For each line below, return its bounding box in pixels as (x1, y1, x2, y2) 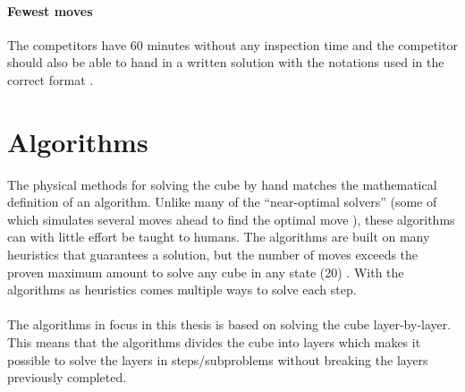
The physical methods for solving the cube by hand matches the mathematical (7, 175, 437, 193)
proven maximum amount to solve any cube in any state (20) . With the (7, 262, 404, 281)
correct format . (7, 70, 94, 89)
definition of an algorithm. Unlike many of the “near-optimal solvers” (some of (7, 192, 437, 211)
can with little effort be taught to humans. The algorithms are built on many (7, 227, 430, 246)
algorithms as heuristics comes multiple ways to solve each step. (7, 280, 357, 299)
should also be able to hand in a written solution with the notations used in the (7, 53, 444, 72)
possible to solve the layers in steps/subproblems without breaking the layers (7, 350, 428, 369)
